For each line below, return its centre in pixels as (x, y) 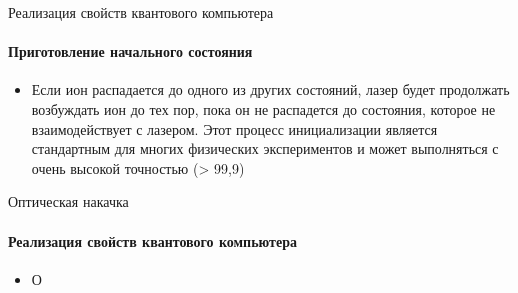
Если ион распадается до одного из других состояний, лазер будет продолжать (270, 89)
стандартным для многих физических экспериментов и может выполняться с (265, 148)
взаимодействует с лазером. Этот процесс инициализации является (234, 128)
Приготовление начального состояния (130, 51)
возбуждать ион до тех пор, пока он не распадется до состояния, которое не (263, 108)
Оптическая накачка (68, 201)
